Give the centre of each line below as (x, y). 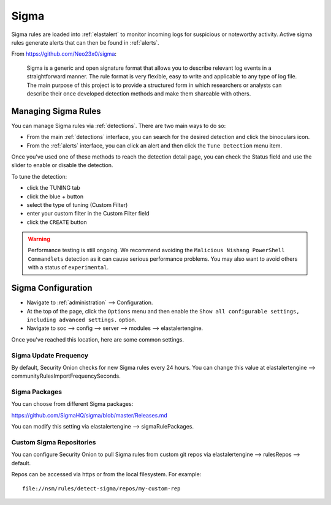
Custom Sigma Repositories (54, 442)
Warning (39, 239)
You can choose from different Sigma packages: (72, 404)
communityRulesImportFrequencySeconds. (66, 376)
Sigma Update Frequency (50, 355)
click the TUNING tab (54, 188)
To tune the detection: (39, 176)
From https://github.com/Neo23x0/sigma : (64, 54)
